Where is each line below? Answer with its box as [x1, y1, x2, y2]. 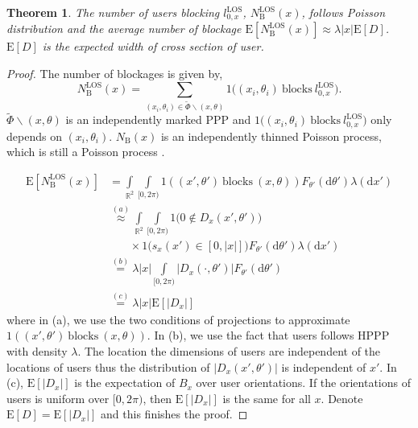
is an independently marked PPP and [65, 111, 251, 128]
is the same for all [222, 389, 311, 406]
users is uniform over [6, 389, 110, 406]
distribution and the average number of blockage [6, 20, 242, 37]
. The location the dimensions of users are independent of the [77, 342, 381, 359]
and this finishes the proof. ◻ [101, 405, 248, 422]
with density [6, 342, 68, 359]
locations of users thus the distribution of [6, 358, 210, 375]
